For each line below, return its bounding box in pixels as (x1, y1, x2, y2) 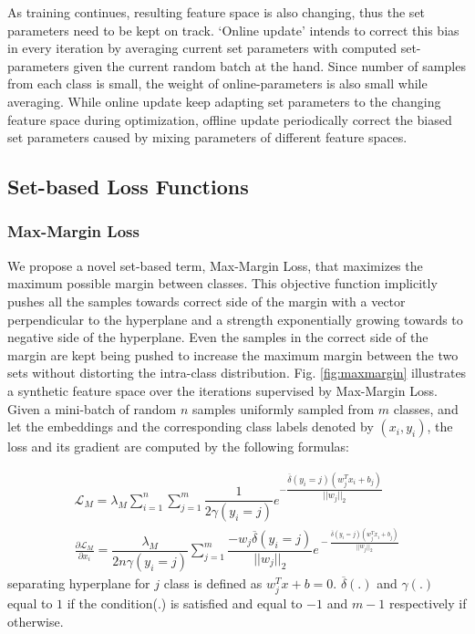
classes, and (393, 399, 459, 418)
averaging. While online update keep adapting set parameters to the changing (7, 91, 441, 110)
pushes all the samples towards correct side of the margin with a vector (7, 291, 406, 310)
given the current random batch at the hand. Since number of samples (73, 56, 466, 75)
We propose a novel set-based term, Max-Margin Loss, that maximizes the (7, 255, 423, 275)
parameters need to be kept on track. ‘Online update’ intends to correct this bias (7, 20, 460, 39)
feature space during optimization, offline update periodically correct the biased (7, 109, 452, 129)
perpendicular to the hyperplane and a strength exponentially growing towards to (7, 309, 463, 328)
